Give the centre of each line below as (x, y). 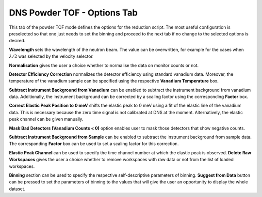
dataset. (17, 189)
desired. (17, 41)
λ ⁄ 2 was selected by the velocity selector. (51, 56)
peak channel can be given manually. (46, 119)
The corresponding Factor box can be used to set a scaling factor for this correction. (94, 144)
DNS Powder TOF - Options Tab (73, 13)
